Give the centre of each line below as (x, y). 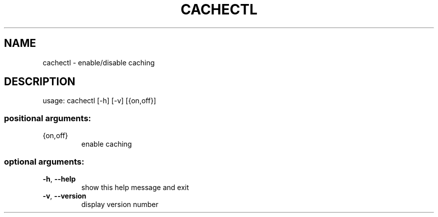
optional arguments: (44, 161)
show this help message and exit (135, 187)
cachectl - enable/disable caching (99, 62)
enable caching (106, 144)
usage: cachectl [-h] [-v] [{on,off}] (99, 101)
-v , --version (64, 196)
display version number (120, 204)
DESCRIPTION (40, 82)
